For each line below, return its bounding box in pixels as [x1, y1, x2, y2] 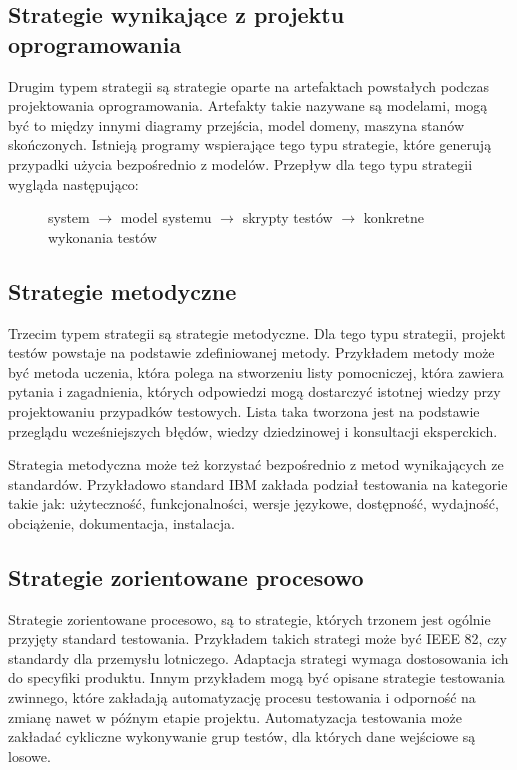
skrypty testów [242, 207, 333, 228]
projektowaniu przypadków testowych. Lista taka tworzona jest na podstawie [8, 400, 480, 421]
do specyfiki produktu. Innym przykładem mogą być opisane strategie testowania [8, 667, 505, 688]
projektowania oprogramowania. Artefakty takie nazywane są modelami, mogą [8, 95, 488, 116]
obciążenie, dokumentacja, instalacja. [8, 512, 235, 533]
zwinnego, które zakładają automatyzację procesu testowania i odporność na [8, 687, 476, 708]
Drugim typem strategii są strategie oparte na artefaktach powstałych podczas [8, 75, 490, 96]
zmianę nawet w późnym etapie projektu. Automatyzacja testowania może [8, 706, 462, 727]
